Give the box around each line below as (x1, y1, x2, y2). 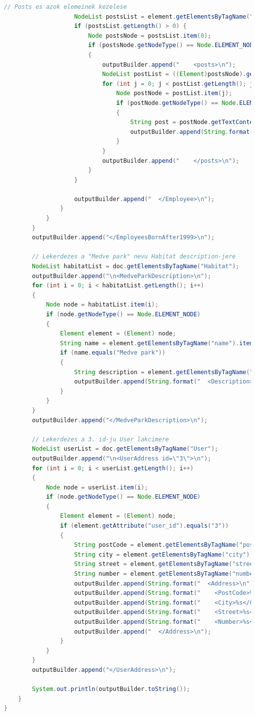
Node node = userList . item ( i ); (46, 484, 148, 491)
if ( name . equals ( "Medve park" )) (60, 349, 166, 357)
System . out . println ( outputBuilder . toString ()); (32, 686, 190, 693)
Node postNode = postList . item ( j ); (116, 90, 232, 97)
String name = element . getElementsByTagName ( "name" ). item (60, 339, 254, 347)
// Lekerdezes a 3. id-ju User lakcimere (32, 435, 169, 443)
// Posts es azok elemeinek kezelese (4, 3, 127, 10)
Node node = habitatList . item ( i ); (46, 301, 159, 308)
